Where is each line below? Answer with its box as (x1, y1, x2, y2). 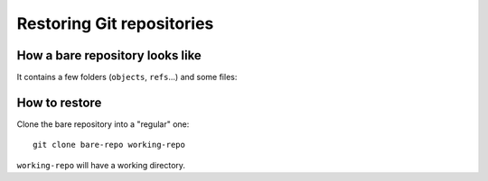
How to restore (16, 95, 102, 110)
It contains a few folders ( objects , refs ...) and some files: (16, 72, 238, 83)
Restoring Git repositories (16, 14, 214, 33)
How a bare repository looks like (16, 48, 202, 63)
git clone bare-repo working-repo (33, 140, 185, 150)
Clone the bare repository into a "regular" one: (16, 118, 190, 130)
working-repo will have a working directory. (16, 159, 185, 170)
